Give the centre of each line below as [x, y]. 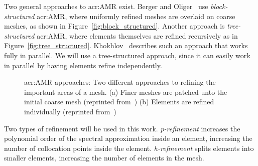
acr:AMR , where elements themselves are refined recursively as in [137, 35]
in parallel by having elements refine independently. [83, 65]
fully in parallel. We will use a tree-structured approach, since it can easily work [127, 55]
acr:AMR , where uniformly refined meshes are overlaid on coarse [136, 16]
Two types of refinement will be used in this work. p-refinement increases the [122, 128]
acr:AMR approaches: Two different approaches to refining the [120, 82]
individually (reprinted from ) [70, 111]
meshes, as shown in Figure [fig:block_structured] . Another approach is [114, 26]
